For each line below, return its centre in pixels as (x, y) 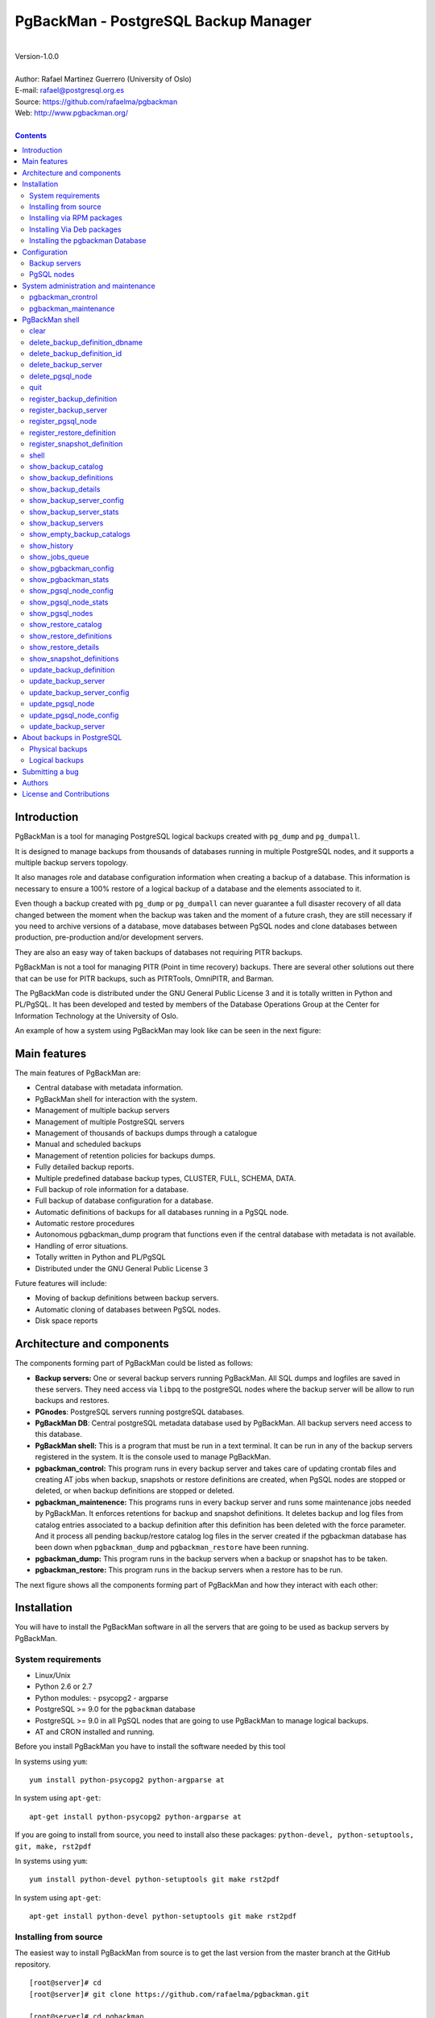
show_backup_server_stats (74, 512)
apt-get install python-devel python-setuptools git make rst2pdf (163, 1916)
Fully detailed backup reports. (85, 1167)
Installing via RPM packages (76, 218)
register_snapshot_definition (76, 444)
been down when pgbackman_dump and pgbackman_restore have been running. (172, 1547)
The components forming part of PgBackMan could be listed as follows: (134, 1363)
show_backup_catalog (66, 467)
